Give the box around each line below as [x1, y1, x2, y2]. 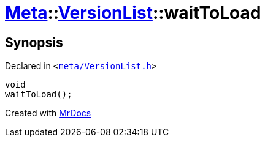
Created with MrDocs [5, 108, 91, 119]
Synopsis [5, 34, 63, 50]
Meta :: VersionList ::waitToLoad [5, 2, 261, 23]
